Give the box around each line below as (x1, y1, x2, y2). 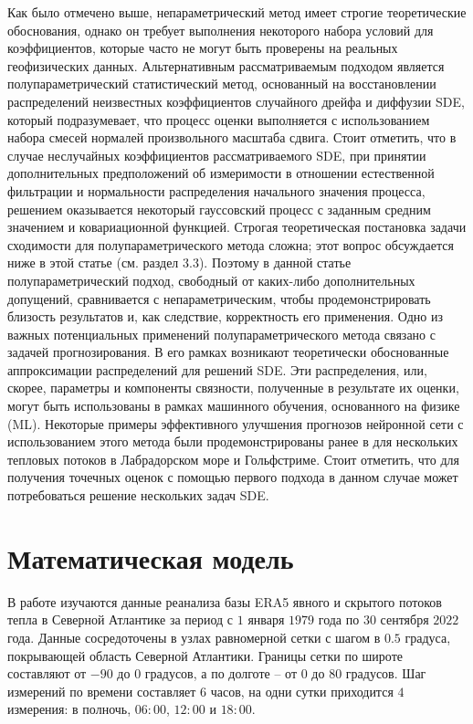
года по (318, 610, 360, 629)
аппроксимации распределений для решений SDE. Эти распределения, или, (7, 360, 427, 379)
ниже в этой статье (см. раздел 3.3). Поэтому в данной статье (7, 253, 352, 272)
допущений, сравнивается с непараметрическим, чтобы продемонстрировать (7, 289, 431, 308)
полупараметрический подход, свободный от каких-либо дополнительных (7, 270, 415, 289)
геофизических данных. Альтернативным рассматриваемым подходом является (7, 56, 445, 75)
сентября (380, 610, 429, 629)
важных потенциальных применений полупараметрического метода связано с (7, 324, 436, 343)
